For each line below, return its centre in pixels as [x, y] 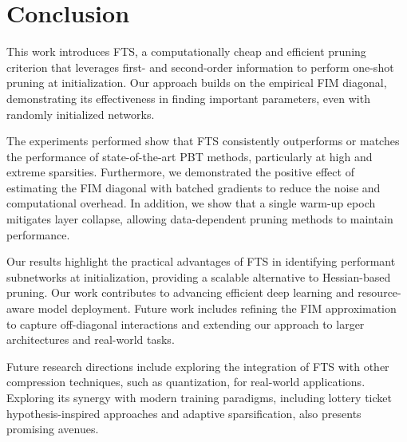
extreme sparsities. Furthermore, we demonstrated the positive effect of [180, 172]
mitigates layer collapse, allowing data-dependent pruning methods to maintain [200, 219]
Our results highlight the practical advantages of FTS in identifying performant [201, 261]
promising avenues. [53, 429]
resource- [379, 292]
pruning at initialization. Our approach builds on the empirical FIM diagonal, [197, 83]
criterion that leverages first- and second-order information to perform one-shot [200, 67]
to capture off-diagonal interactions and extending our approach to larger [186, 324]
